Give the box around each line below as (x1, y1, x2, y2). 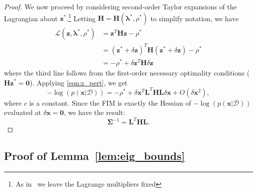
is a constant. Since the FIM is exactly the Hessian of (29, 97, 191, 108)
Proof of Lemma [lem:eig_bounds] (4, 148, 185, 163)
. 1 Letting (66, 11, 96, 23)
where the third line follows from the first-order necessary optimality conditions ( (4, 67, 250, 77)
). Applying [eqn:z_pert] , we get (30, 77, 128, 87)
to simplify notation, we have (150, 13, 239, 23)
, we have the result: (64, 107, 125, 117)
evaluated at (4, 107, 42, 117)
